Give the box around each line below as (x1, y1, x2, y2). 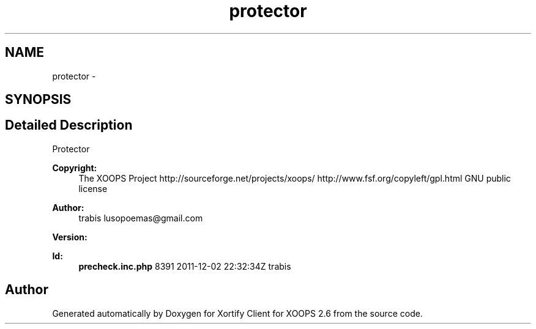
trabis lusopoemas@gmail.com (78, 212, 203, 223)
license (78, 183, 108, 194)
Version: (52, 231, 87, 242)
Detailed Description (5, 117, 133, 133)
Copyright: (52, 162, 97, 173)
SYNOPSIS (5, 92, 72, 108)
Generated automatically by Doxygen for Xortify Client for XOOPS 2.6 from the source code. (52, 308, 423, 319)
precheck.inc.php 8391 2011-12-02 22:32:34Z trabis (78, 261, 291, 272)
